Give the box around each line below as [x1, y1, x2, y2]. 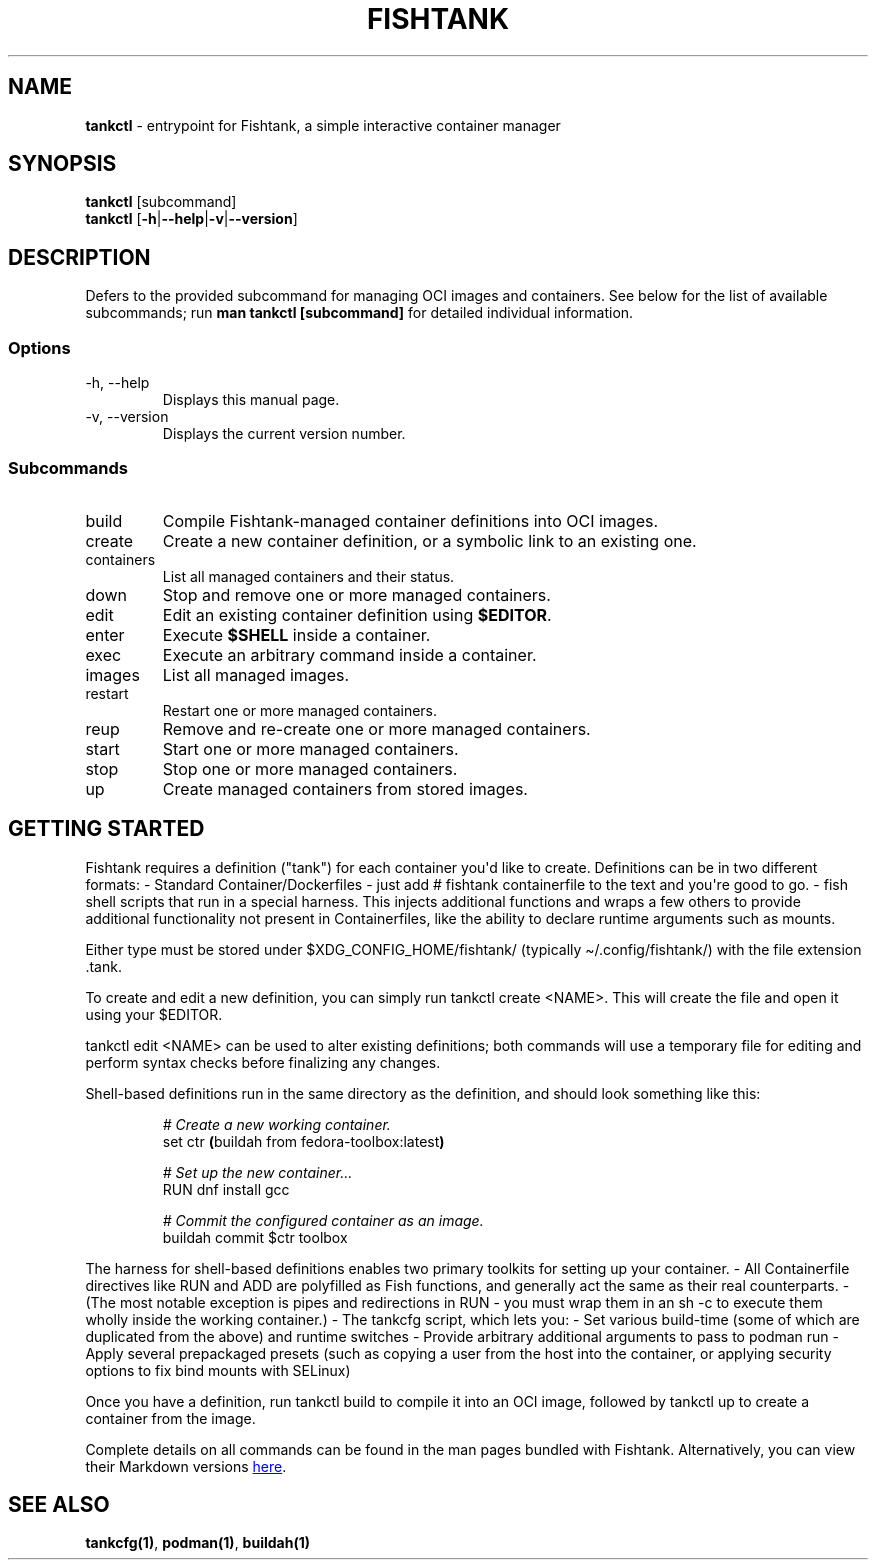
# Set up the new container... [162, 1163, 353, 1181]
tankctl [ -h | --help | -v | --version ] [85, 210, 298, 228]
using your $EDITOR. [85, 1005, 223, 1023]
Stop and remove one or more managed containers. [162, 584, 551, 605]
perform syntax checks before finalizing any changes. [85, 1053, 441, 1071]
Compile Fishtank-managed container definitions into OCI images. [162, 510, 659, 531]
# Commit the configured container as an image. [162, 1211, 484, 1229]
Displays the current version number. [162, 425, 406, 443]
